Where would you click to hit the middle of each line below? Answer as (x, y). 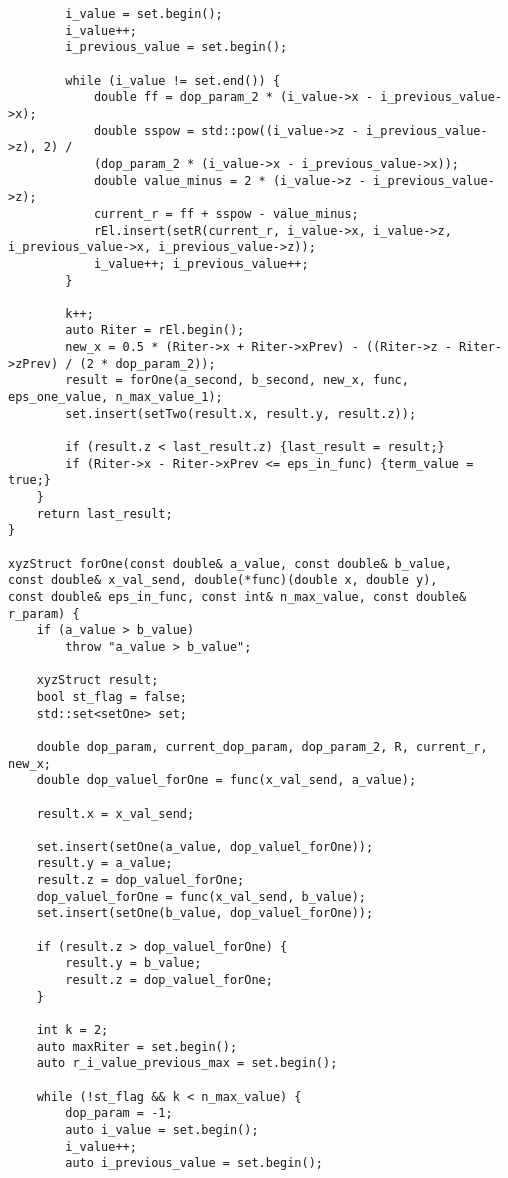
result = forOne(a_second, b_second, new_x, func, (237, 380)
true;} (29, 480)
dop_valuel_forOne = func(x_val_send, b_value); (201, 896)
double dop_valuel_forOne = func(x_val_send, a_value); (226, 780)
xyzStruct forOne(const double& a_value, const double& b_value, (230, 563)
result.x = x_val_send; (115, 813)
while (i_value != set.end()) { (173, 80)
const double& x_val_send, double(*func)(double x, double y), (223, 580)
